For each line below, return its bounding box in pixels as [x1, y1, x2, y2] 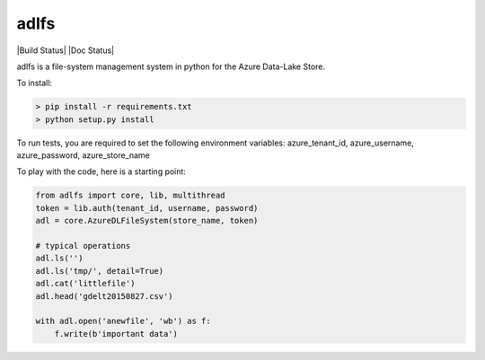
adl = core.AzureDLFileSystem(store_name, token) [35, 215, 259, 226]
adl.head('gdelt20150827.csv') [35, 291, 174, 301]
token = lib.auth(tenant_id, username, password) [35, 203, 259, 213]
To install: [16, 77, 53, 89]
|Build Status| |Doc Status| [16, 45, 115, 56]
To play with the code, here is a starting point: [16, 166, 186, 177]
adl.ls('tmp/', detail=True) [35, 266, 164, 276]
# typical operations [35, 241, 131, 251]
